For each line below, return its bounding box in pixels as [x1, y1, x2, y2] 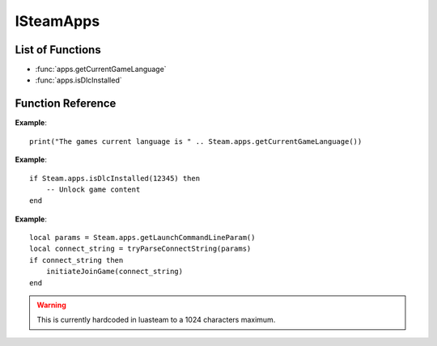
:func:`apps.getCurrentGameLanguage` [35, 65, 167, 74]
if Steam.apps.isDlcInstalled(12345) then [29, 174, 201, 183]
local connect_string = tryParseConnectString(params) [29, 244, 252, 254]
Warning [36, 300, 66, 310]
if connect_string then [29, 255, 124, 264]
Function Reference [15, 97, 117, 111]
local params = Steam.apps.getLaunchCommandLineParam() [29, 233, 256, 243]
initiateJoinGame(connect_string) [45, 267, 184, 276]
